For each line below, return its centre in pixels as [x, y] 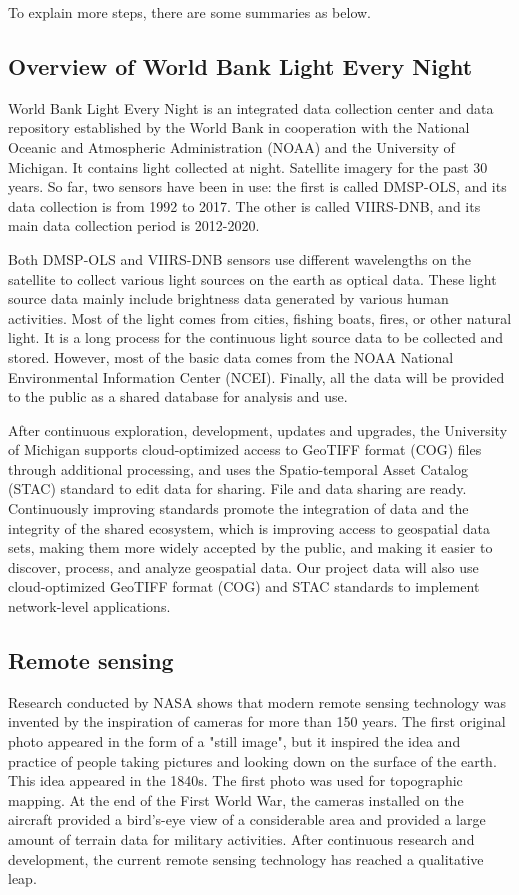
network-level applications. [89, 606]
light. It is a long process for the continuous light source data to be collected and [256, 337]
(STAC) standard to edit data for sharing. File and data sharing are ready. [237, 488]
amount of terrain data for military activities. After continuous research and [241, 839]
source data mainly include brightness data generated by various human [228, 298]
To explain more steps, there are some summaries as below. [189, 12]
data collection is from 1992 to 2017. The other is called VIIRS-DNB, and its [244, 205]
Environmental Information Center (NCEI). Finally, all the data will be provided [256, 376]
